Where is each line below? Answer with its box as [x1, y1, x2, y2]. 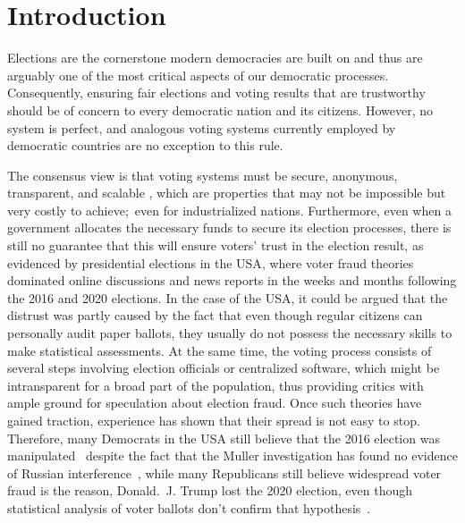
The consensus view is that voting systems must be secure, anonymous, [7, 165, 398, 184]
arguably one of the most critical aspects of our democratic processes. [7, 65, 389, 84]
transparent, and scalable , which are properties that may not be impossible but [7, 183, 446, 202]
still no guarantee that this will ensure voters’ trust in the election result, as [7, 236, 424, 255]
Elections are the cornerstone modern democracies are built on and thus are [7, 48, 423, 67]
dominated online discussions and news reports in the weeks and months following [7, 271, 457, 290]
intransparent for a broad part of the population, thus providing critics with [7, 375, 424, 394]
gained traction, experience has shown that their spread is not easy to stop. [7, 411, 420, 429]
